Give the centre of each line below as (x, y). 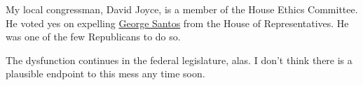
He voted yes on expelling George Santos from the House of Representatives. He (177, 23)
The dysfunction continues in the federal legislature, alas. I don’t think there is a (179, 60)
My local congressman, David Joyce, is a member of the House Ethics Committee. (182, 9)
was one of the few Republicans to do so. (93, 37)
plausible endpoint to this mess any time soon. (105, 74)
